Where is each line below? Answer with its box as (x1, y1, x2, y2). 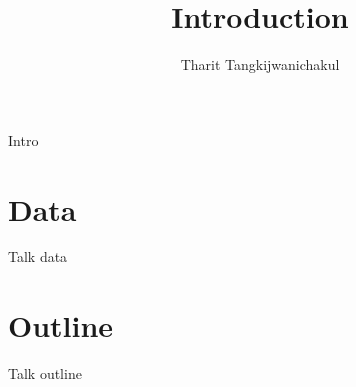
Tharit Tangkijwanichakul (180, 54, 340, 75)
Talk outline (8, 363, 82, 384)
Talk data (8, 246, 68, 267)
